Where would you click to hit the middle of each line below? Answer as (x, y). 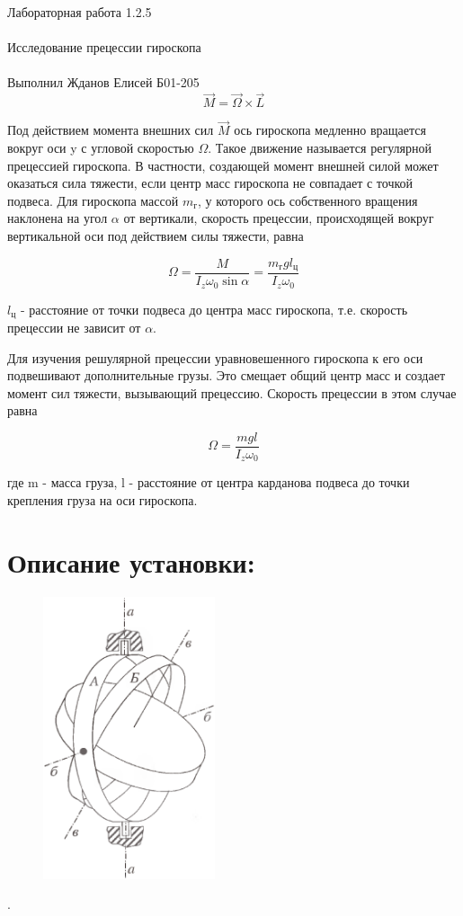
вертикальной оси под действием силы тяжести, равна (156, 235)
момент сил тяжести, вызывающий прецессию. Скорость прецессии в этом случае (232, 392)
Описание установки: (131, 561)
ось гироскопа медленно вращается (330, 130)
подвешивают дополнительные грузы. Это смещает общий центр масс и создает (227, 375)
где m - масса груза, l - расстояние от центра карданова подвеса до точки (209, 482)
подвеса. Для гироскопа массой (93, 200)
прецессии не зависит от (74, 327)
